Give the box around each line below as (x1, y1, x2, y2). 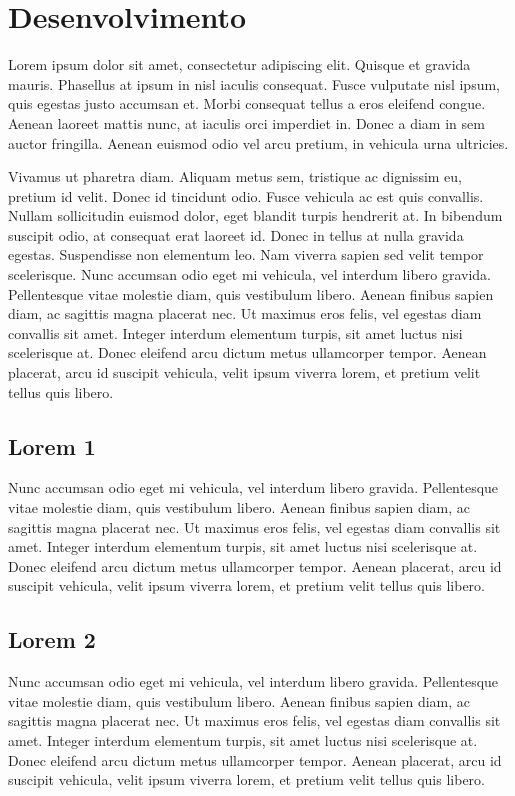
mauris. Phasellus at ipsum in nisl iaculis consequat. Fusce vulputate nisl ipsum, (8, 73, 500, 94)
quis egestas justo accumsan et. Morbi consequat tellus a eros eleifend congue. (8, 93, 486, 114)
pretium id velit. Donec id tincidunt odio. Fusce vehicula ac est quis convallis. (8, 185, 484, 206)
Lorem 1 (8, 430, 96, 461)
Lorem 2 (8, 624, 96, 655)
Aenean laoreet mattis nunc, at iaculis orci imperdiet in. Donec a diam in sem (8, 112, 485, 133)
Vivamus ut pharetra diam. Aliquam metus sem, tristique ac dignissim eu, (8, 166, 463, 187)
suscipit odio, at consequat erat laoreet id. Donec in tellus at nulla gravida (8, 224, 464, 245)
